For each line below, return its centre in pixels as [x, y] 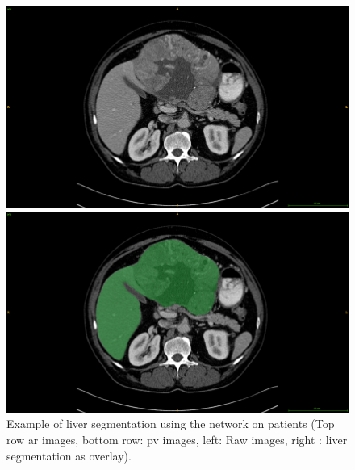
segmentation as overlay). [69, 455]
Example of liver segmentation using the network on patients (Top [171, 424]
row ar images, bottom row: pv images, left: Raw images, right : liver [177, 439]
